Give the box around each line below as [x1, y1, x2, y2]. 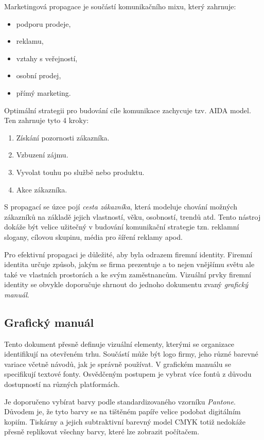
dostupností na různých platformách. [4, 379, 120, 390]
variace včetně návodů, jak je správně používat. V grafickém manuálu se [4, 358, 231, 369]
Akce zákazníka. [16, 184, 67, 195]
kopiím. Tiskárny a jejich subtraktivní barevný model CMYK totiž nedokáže [4, 416, 245, 427]
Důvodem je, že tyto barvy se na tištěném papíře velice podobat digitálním [4, 406, 241, 417]
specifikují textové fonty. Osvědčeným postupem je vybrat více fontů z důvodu [4, 368, 252, 379]
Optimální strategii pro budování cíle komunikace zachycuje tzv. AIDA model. [4, 104, 251, 115]
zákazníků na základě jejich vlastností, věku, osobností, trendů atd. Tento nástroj [4, 211, 261, 222]
